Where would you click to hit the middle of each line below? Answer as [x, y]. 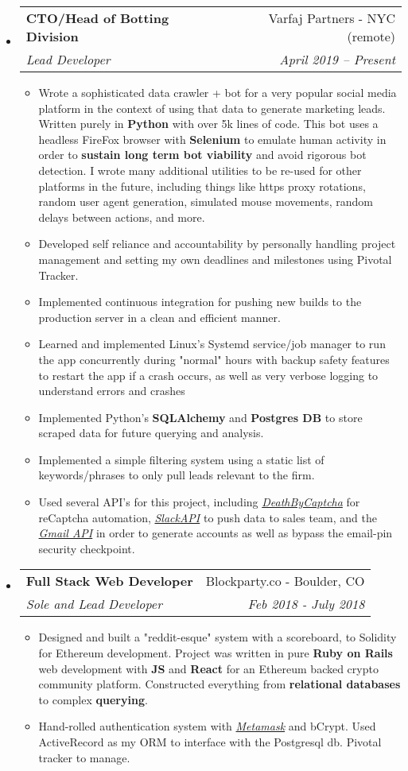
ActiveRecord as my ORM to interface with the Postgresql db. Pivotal [210, 742]
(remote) [371, 36]
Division [52, 36]
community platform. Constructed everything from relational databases [220, 684]
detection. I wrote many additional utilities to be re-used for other [200, 170]
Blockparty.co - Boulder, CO [285, 581]
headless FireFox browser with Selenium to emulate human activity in [212, 139]
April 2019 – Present [337, 59]
